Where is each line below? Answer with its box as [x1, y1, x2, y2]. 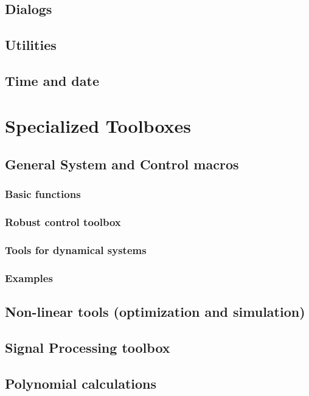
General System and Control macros [5, 155, 239, 174]
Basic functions [5, 186, 81, 202]
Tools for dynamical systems [5, 242, 147, 258]
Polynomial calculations [5, 373, 157, 392]
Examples [5, 270, 53, 285]
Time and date [5, 71, 99, 90]
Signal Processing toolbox [5, 338, 170, 357]
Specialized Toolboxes [5, 113, 192, 138]
